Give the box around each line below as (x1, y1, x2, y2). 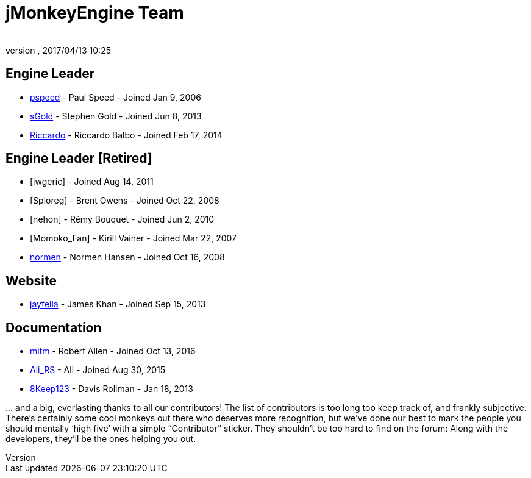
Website (5, 273, 57, 288)
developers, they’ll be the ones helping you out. (5, 433, 196, 444)
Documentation (5, 319, 102, 335)
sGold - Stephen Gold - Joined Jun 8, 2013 (30, 110, 202, 121)
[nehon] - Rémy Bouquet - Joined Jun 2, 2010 (30, 214, 215, 225)
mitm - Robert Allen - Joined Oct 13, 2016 (30, 346, 196, 357)
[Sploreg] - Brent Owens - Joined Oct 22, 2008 (30, 195, 219, 206)
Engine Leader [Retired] (5, 151, 152, 166)
